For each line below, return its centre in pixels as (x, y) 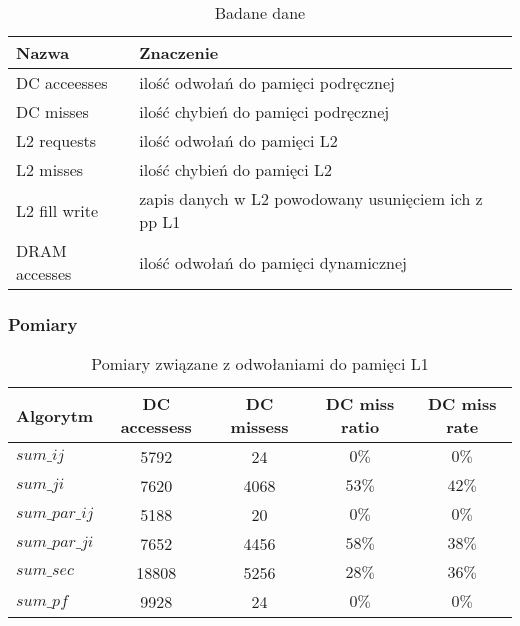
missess (259, 427)
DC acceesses (62, 82)
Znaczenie (179, 52)
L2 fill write (57, 210)
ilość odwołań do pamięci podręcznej (267, 82)
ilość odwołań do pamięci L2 (238, 140)
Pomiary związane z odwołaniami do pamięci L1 (260, 364)
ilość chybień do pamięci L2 (235, 169)
